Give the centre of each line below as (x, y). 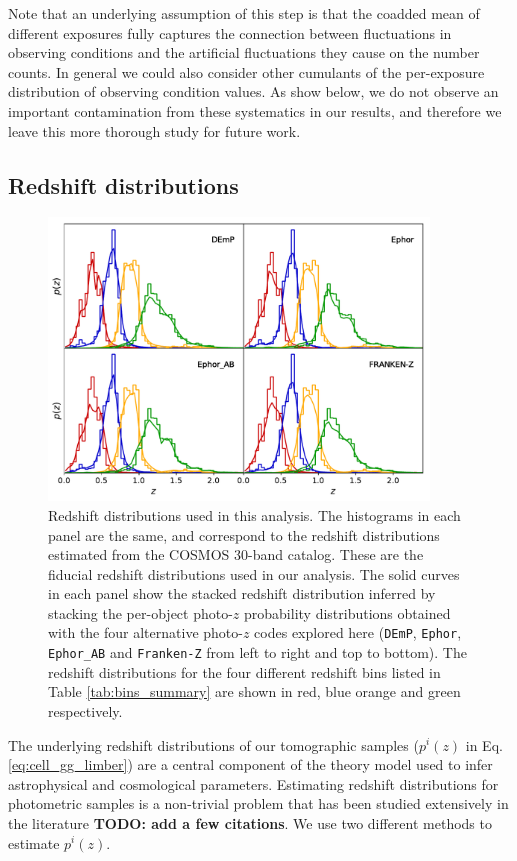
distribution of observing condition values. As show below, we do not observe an (253, 91)
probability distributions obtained (347, 612)
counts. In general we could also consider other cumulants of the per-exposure (246, 71)
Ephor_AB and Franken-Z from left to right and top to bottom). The (257, 652)
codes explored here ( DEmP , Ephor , (358, 632)
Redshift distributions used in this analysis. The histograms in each (254, 514)
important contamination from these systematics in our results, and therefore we (255, 110)
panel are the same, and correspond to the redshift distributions (244, 534)
